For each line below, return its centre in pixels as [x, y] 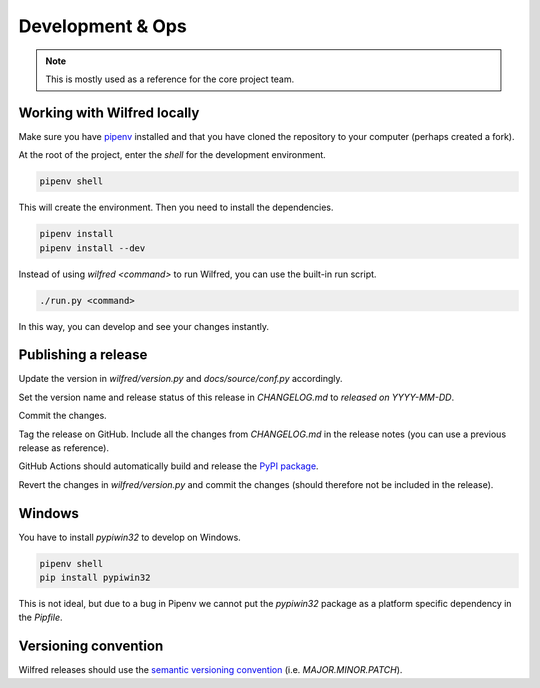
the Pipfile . [41, 617]
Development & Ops [102, 26]
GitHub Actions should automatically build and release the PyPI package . [168, 466]
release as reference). [64, 448]
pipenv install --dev [92, 248]
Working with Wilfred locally [109, 112]
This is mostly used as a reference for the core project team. [170, 79]
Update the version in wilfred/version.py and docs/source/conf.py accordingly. [181, 379]
